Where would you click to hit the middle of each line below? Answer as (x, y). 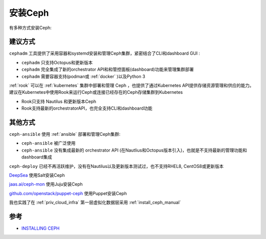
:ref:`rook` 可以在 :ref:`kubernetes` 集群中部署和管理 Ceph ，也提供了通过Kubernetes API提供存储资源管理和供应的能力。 (132, 85)
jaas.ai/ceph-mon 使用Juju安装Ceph (46, 184)
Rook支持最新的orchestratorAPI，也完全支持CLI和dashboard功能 (87, 108)
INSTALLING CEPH (41, 228)
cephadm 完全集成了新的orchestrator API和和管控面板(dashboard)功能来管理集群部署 (108, 70)
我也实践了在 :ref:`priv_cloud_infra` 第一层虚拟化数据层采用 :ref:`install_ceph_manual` (95, 202)
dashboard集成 (37, 157)
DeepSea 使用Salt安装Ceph (37, 175)
